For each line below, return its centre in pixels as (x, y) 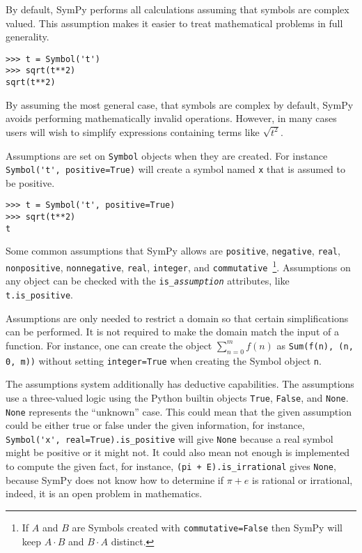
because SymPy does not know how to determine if (115, 479)
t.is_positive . (39, 295)
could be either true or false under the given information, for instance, (155, 425)
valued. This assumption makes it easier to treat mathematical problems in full (174, 23)
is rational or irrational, (302, 479)
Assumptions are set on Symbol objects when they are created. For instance (167, 155)
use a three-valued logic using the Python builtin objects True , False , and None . (177, 397)
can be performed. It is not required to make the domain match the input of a (172, 332)
